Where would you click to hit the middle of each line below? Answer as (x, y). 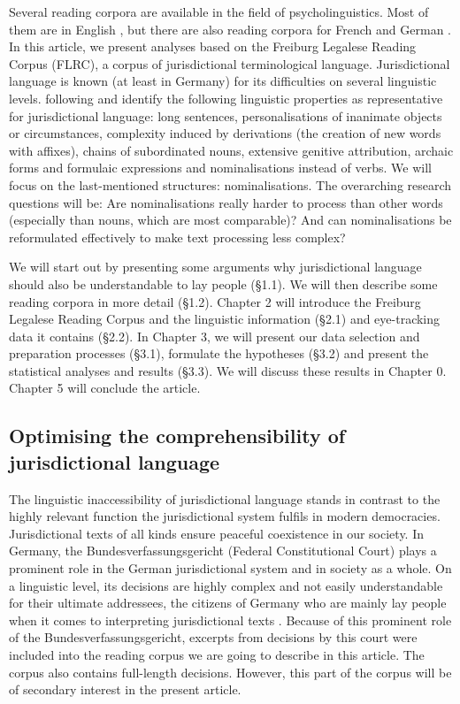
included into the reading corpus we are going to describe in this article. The (217, 654)
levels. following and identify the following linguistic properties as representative (226, 98)
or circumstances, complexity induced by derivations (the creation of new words (225, 133)
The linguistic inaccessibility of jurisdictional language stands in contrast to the (225, 498)
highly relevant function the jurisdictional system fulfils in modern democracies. (225, 516)
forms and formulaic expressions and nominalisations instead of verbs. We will (220, 168)
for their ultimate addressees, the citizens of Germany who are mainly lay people (228, 603)
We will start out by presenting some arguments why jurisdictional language (215, 267)
